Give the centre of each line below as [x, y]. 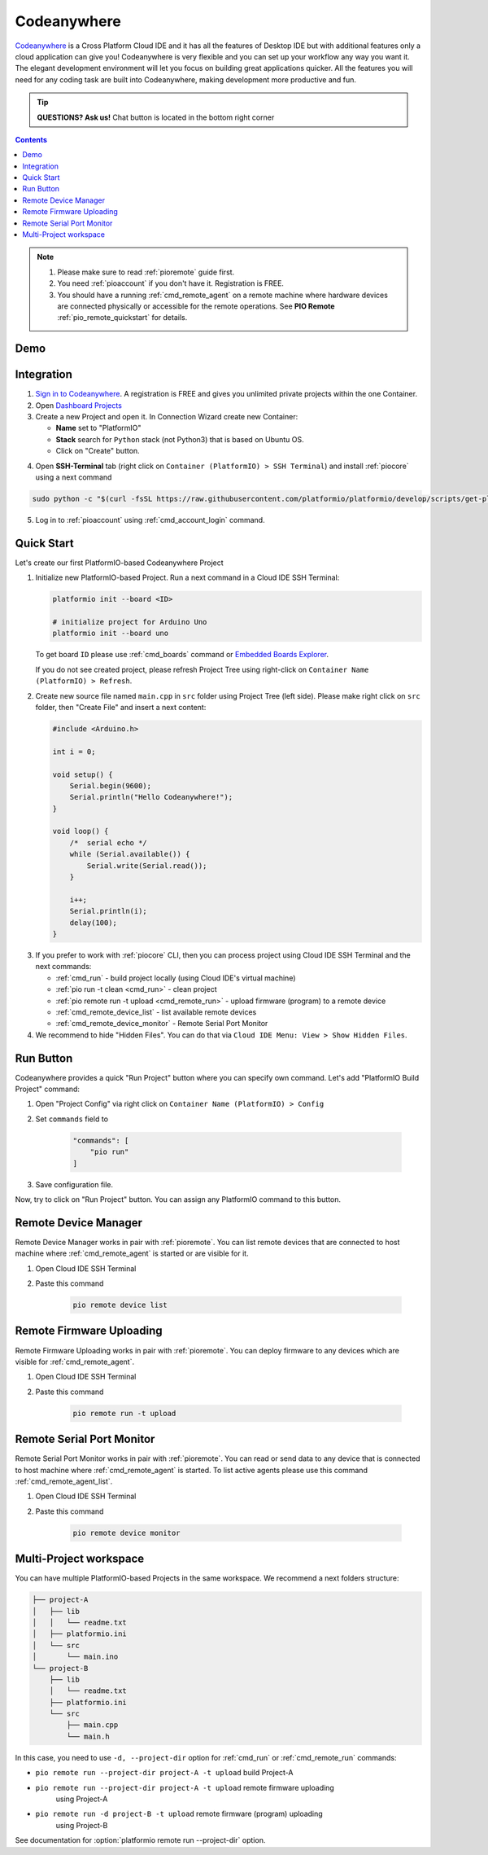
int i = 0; [74, 752]
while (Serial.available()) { [130, 854]
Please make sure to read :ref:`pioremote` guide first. [146, 272]
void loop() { [81, 831]
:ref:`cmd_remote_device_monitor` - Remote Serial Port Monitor [162, 1024]
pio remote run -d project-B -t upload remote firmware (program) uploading [179, 1814]
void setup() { [83, 774]
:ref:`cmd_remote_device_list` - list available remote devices [156, 1012]
